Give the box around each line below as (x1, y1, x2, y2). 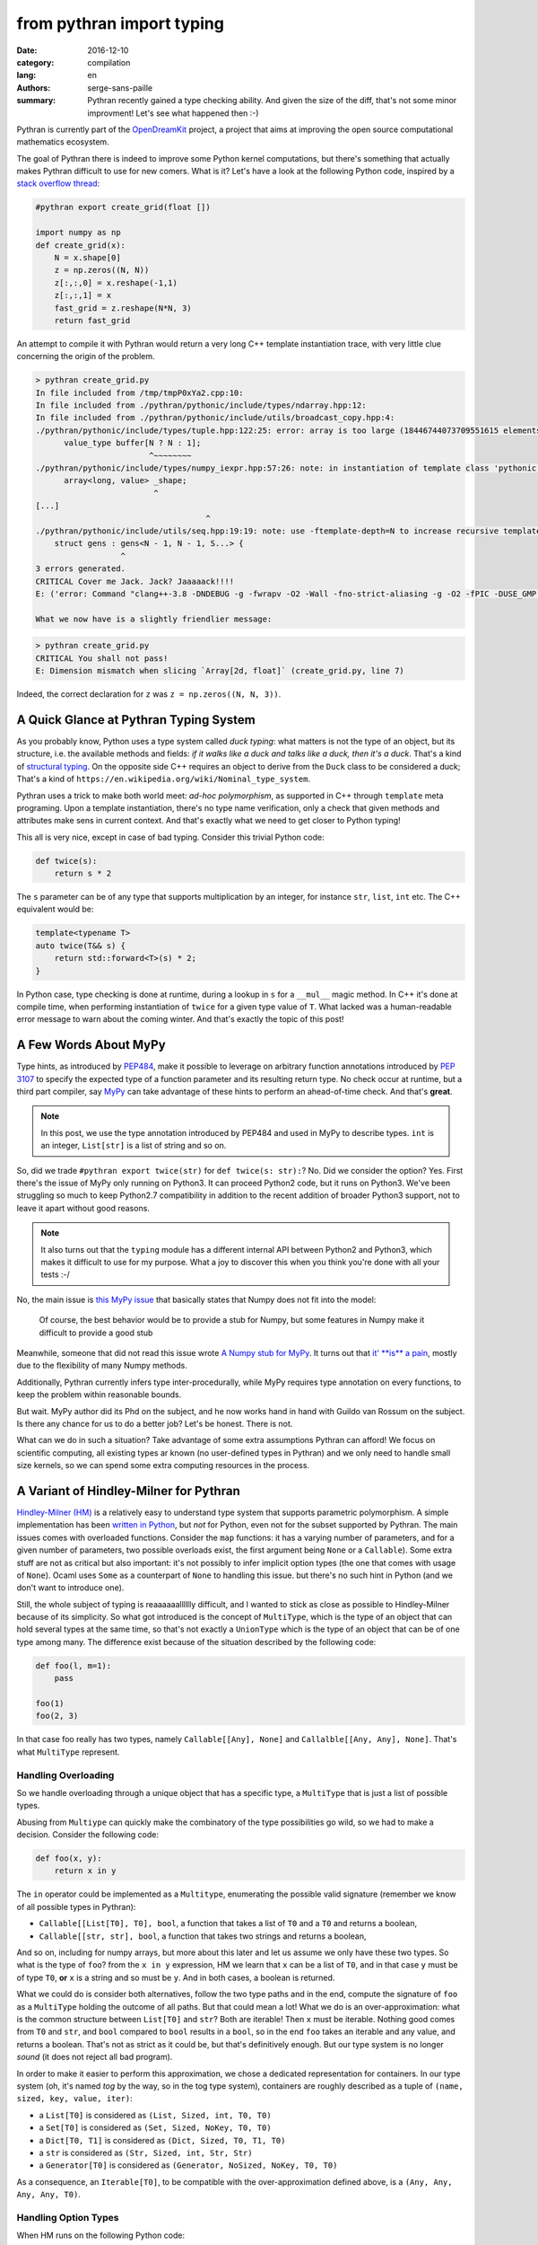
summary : (16, 95, 56, 106)
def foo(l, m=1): (35, 1660, 112, 1670)
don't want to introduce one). (16, 1582, 125, 1593)
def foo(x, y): (35, 1853, 102, 1863)
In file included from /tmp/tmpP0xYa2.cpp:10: (35, 387, 244, 398)
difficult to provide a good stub (39, 1327, 153, 1338)
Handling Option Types (16, 2211, 119, 2223)
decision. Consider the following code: (16, 1829, 160, 1840)
